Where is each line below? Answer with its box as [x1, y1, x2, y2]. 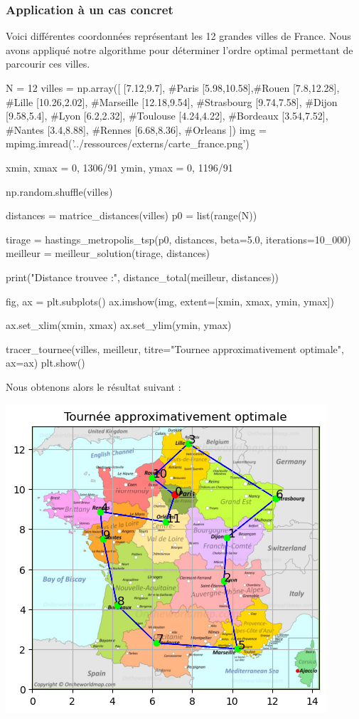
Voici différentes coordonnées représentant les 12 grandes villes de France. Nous [6, 28, 351, 43]
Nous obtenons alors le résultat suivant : [6, 379, 181, 394]
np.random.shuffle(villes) [6, 184, 113, 199]
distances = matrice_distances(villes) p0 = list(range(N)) [6, 208, 257, 223]
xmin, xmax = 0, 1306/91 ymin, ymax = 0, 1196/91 [6, 159, 233, 174]
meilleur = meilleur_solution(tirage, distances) [6, 246, 210, 261]
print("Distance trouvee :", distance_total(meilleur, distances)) [6, 269, 279, 284]
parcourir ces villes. [6, 56, 90, 71]
